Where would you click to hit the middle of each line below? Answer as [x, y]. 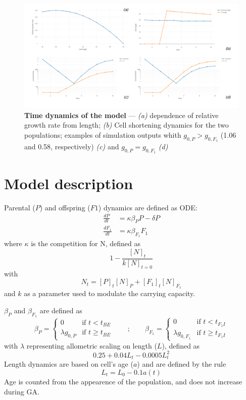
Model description [69, 183]
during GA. [22, 391]
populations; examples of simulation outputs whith [103, 134]
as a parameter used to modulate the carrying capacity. [110, 293]
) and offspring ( [65, 207]
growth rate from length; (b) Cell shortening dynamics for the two [127, 125]
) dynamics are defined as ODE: [148, 207]
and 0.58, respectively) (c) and [72, 147]
